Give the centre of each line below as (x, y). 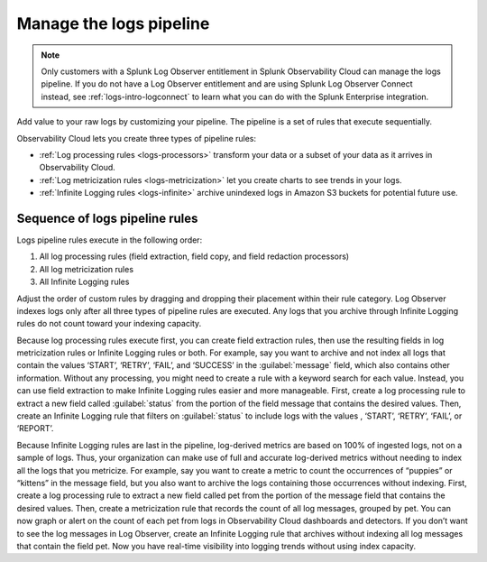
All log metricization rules (87, 269)
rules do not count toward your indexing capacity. (109, 324)
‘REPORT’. (35, 428)
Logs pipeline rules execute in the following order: (110, 240)
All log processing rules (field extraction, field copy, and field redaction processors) (194, 256)
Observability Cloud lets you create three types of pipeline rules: (137, 138)
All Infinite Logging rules (84, 282)
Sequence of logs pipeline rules (107, 218)
